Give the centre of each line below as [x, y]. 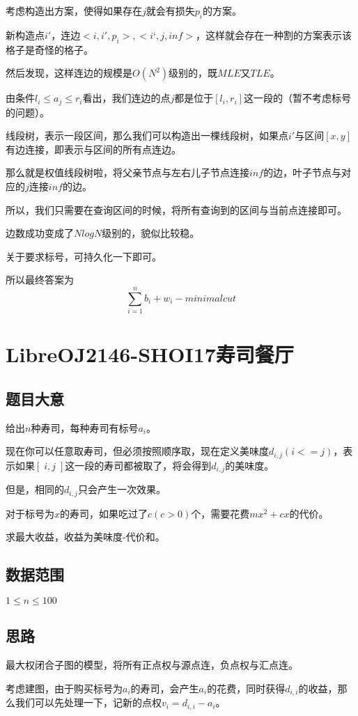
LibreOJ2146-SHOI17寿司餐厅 [150, 354]
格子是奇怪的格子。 [49, 49]
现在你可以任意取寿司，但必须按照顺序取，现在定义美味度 [137, 451]
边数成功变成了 [40, 233]
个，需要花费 [220, 513]
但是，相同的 [35, 489]
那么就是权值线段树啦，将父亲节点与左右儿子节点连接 [127, 172]
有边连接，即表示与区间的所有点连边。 [93, 149]
